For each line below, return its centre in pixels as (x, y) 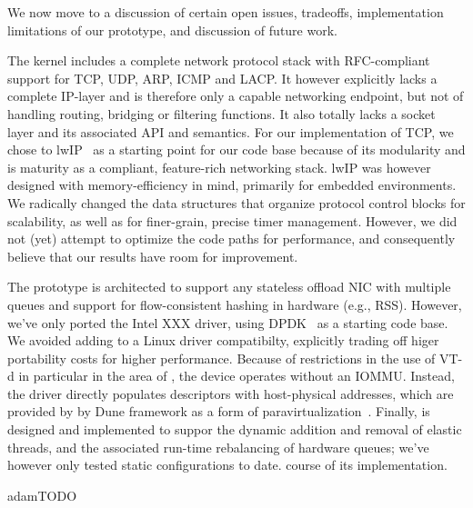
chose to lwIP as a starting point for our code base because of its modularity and (236, 149)
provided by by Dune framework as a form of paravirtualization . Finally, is (219, 411)
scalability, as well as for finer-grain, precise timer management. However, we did (232, 220)
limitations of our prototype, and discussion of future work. (172, 30)
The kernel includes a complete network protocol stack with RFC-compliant (219, 60)
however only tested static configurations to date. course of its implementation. (227, 465)
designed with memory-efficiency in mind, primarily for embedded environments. (232, 185)
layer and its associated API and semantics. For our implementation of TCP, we (231, 131)
